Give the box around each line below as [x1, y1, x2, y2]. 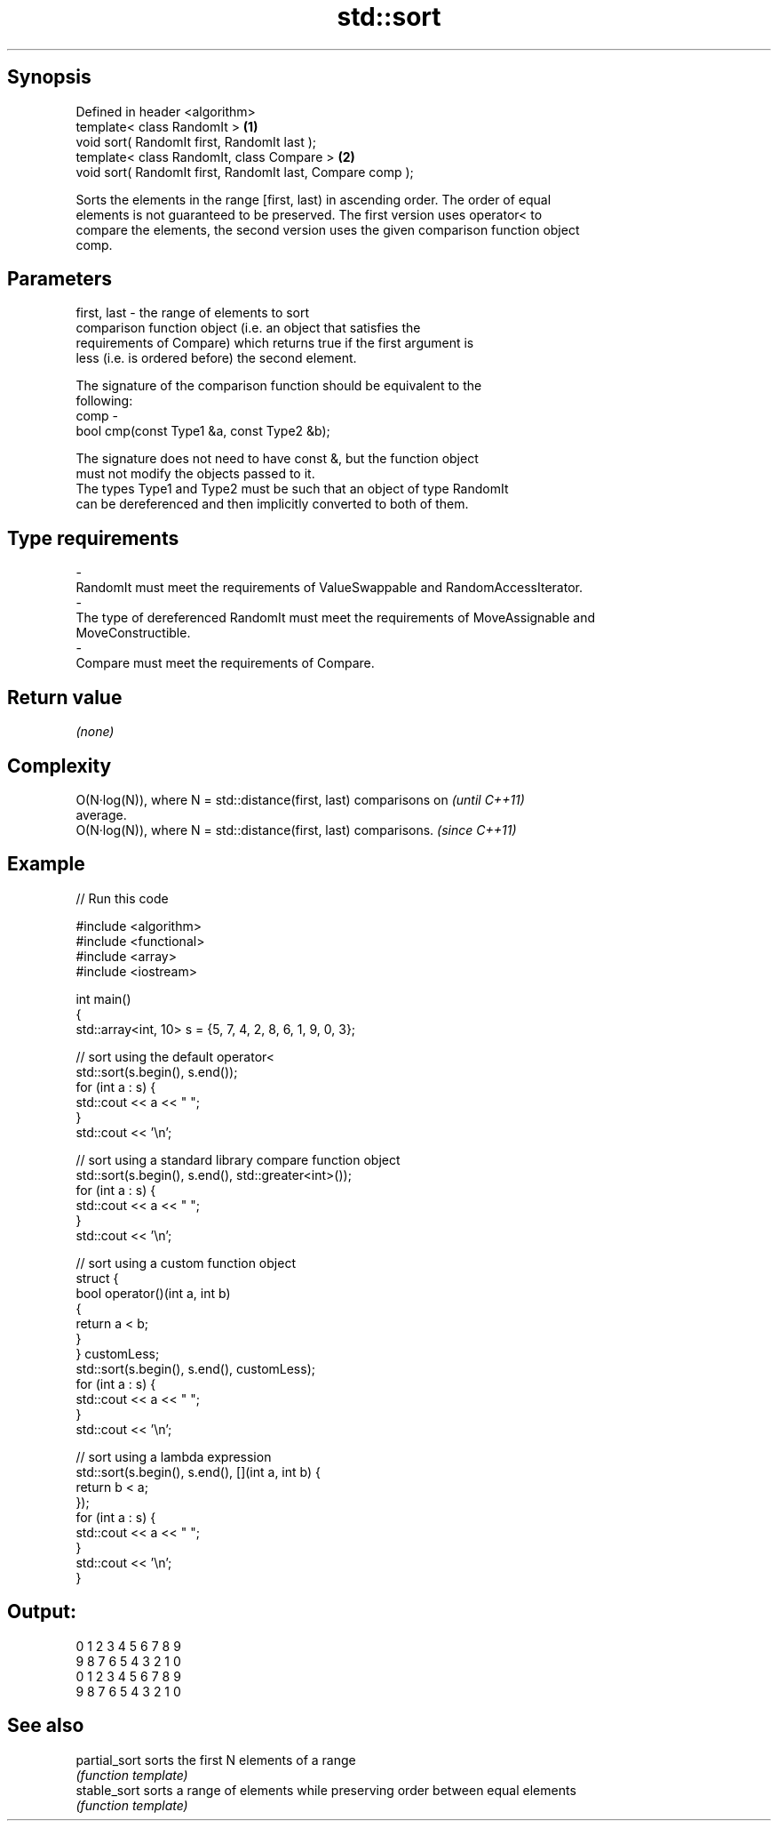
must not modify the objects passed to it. [75, 466, 315, 482]
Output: [7, 1600, 76, 1624]
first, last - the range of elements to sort [75, 305, 310, 321]
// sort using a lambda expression [75, 1448, 272, 1464]
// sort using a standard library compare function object [75, 1151, 401, 1167]
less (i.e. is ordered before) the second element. [75, 350, 357, 366]
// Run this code [75, 890, 169, 906]
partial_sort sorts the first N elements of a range [75, 1752, 356, 1768]
